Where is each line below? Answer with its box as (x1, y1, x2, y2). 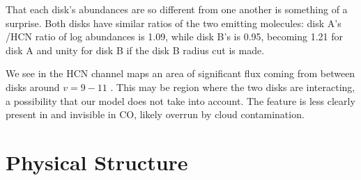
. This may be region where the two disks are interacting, (110, 79, 355, 94)
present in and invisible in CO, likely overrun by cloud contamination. (6, 107, 305, 122)
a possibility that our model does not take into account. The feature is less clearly (6, 93, 355, 108)
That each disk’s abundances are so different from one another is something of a (6, 2, 348, 16)
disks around (6, 79, 60, 94)
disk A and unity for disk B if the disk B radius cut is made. (6, 42, 265, 57)
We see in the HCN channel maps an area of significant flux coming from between (6, 66, 355, 81)
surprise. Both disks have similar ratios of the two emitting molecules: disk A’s (6, 15, 341, 30)
